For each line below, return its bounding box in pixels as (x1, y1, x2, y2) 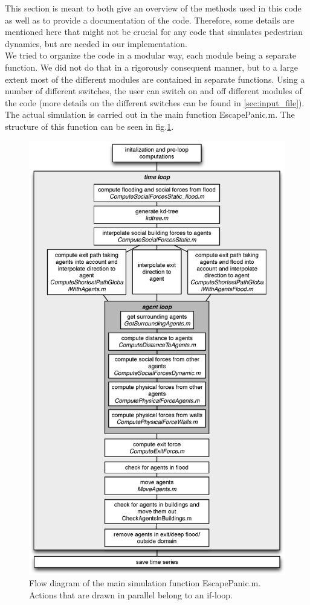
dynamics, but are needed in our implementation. (5, 37, 187, 50)
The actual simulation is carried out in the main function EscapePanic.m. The (5, 108, 295, 121)
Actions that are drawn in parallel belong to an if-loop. (29, 588, 233, 601)
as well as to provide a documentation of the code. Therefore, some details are (5, 13, 294, 26)
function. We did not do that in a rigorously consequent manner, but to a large (5, 60, 298, 73)
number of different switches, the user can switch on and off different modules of (5, 85, 302, 97)
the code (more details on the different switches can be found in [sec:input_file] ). (5, 96, 305, 109)
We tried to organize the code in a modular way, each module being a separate (5, 49, 297, 62)
